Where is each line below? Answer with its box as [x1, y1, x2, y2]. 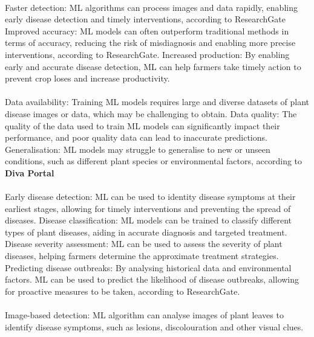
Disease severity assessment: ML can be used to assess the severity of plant [5, 237, 283, 250]
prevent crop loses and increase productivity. [5, 72, 170, 85]
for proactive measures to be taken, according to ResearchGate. [5, 284, 240, 297]
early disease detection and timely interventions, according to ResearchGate [5, 13, 286, 25]
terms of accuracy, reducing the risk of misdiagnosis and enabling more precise [5, 36, 296, 49]
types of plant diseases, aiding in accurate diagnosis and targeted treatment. [5, 225, 287, 238]
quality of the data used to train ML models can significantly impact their [5, 119, 280, 132]
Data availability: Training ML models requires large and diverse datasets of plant [5, 95, 310, 108]
